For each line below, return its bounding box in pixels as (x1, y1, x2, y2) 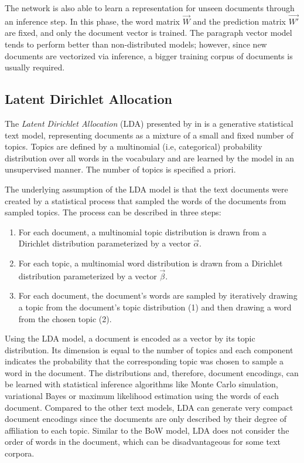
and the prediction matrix (193, 15, 286, 27)
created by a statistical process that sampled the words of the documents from (5, 194, 286, 207)
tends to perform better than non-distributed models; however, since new (5, 38, 267, 50)
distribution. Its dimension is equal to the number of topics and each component (5, 343, 293, 356)
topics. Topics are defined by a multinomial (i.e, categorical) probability (5, 140, 262, 153)
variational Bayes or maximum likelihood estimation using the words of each (5, 390, 279, 402)
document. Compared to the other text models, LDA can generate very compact (5, 401, 293, 413)
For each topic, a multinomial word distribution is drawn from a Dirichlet (18, 256, 283, 269)
